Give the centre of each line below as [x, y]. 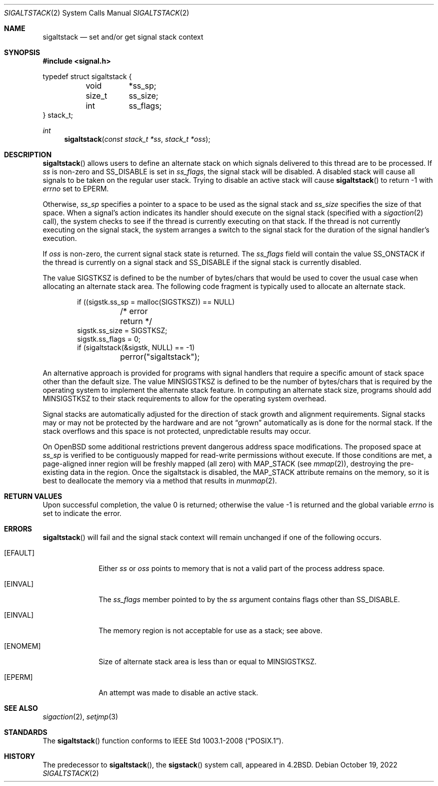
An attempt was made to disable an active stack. [178, 693]
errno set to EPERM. [76, 189]
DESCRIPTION [28, 155]
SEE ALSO [21, 708]
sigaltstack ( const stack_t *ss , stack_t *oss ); [137, 139]
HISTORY [20, 756]
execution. [60, 238]
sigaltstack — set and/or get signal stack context [123, 37]
